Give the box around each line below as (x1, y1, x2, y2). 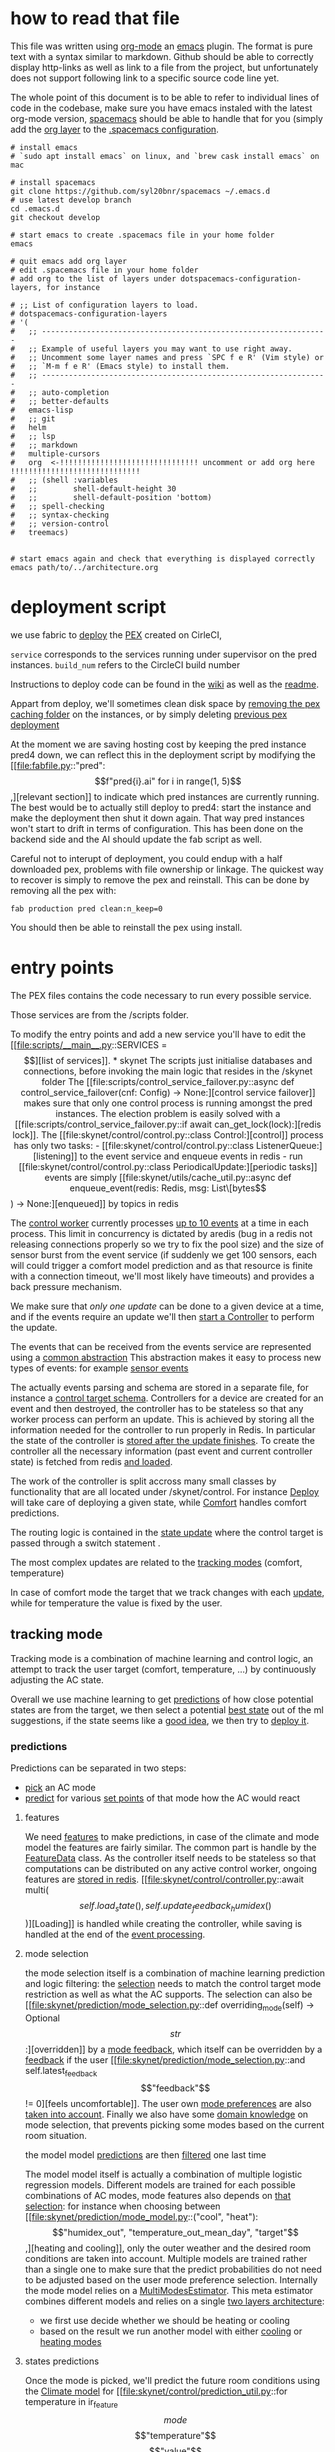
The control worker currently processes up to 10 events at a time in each (10, 1217, 310, 1229)
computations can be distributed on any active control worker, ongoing (24, 1862, 318, 1874)
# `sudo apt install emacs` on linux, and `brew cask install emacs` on (10, 151, 320, 161)
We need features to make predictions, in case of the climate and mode (24, 1830, 320, 1842)
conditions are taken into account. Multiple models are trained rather (24, 2253, 308, 2265)
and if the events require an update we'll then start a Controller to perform (10, 1310, 315, 1322)
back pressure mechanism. (10, 1280, 123, 1292)
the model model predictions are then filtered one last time (24, 2149, 267, 2161)
